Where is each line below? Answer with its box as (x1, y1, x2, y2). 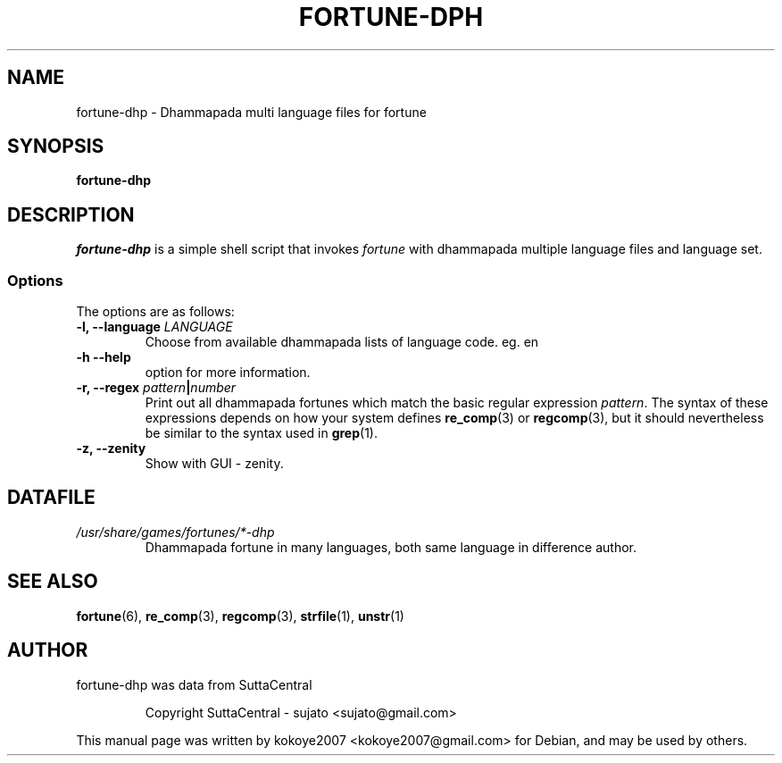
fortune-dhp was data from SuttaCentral (76, 676, 312, 692)
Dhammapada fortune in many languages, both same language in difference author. (145, 539, 637, 555)
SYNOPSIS (7, 135, 104, 158)
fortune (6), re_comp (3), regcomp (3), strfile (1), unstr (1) (76, 608, 404, 624)
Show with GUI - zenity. (145, 456, 284, 472)
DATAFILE (7, 486, 96, 509)
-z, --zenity (76, 440, 146, 457)
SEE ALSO (7, 570, 98, 593)
